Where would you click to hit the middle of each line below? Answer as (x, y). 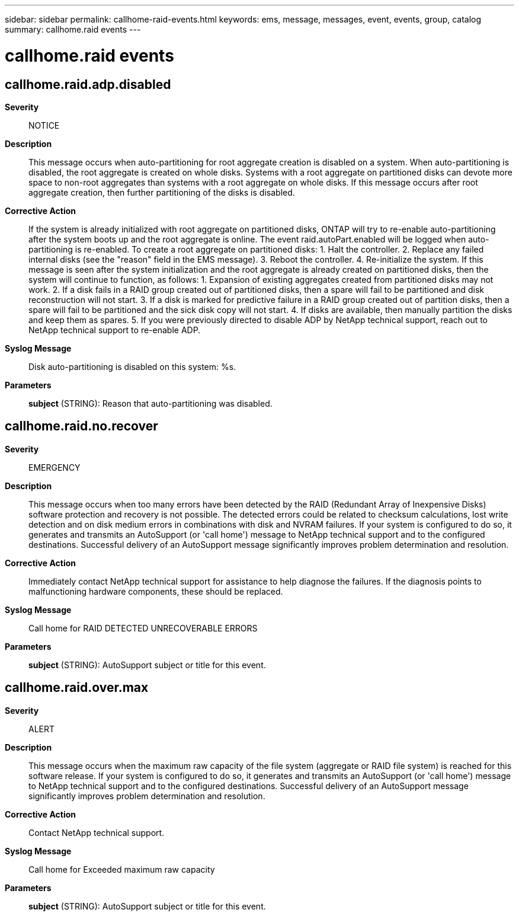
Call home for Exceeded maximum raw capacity (122, 869)
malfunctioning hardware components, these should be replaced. (156, 591)
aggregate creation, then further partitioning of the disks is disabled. (162, 192)
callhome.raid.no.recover (81, 426)
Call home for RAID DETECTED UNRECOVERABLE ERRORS (143, 628)
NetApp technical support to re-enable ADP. (115, 330)
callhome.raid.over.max (77, 688)
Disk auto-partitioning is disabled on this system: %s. (132, 366)
